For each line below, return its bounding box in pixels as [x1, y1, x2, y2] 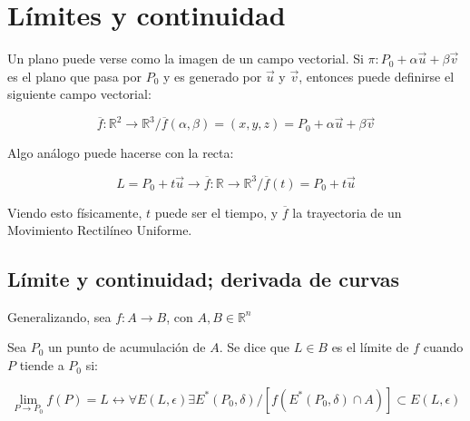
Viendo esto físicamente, [7, 202, 142, 221]
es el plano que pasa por [7, 66, 142, 85]
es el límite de [331, 338, 409, 357]
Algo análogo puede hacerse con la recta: [7, 143, 234, 162]
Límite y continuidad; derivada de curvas [7, 265, 399, 293]
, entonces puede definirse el [299, 66, 455, 85]
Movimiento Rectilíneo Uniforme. [7, 220, 192, 240]
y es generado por [162, 66, 262, 85]
